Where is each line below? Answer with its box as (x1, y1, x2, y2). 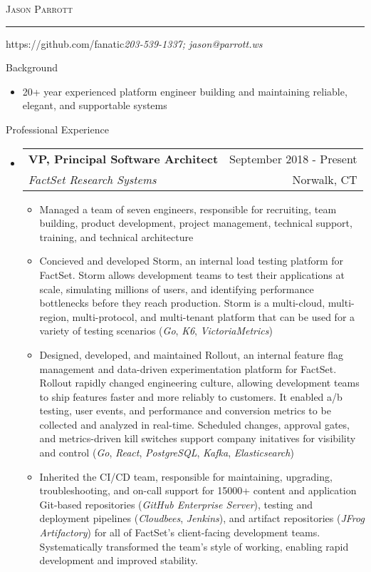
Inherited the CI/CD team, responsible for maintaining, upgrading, (39, 469, 333, 484)
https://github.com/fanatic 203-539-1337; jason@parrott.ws (6, 36, 263, 51)
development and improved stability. (39, 553, 198, 568)
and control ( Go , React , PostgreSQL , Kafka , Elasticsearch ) (39, 445, 294, 460)
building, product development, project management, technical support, (39, 215, 352, 230)
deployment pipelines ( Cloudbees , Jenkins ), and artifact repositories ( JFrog (39, 511, 365, 526)
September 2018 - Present (229, 150, 357, 167)
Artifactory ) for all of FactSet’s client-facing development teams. (39, 525, 320, 540)
